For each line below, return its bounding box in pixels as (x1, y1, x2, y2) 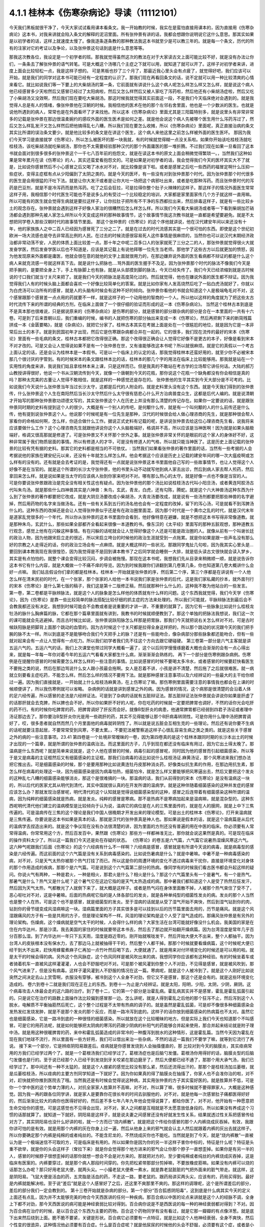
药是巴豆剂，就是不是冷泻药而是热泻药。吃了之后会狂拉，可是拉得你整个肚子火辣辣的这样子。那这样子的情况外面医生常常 (9, 185, 254, 190)
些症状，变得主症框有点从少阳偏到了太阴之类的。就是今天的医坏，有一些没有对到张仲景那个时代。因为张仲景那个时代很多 (9, 171, 254, 177)
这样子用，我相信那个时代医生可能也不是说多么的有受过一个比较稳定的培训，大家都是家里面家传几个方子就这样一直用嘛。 (9, 191, 254, 197)
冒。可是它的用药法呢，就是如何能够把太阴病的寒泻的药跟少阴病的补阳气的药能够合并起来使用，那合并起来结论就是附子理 (9, 1022, 254, 1028)
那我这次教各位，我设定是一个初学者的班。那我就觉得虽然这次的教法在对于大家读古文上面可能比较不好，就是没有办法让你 (9, 54, 254, 60)
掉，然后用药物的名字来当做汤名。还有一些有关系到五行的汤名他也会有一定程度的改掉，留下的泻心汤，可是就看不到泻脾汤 (9, 501, 254, 507)
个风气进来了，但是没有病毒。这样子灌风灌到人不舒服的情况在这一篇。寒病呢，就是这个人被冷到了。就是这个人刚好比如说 (9, 967, 254, 974)
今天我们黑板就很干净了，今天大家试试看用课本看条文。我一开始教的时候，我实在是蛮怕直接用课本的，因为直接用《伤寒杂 (9, 25, 254, 30)
